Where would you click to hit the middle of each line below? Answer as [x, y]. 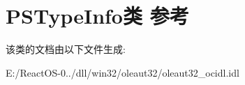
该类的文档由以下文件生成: [66, 49]
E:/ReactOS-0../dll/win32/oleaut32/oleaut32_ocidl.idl [122, 72]
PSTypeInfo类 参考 [97, 16]
